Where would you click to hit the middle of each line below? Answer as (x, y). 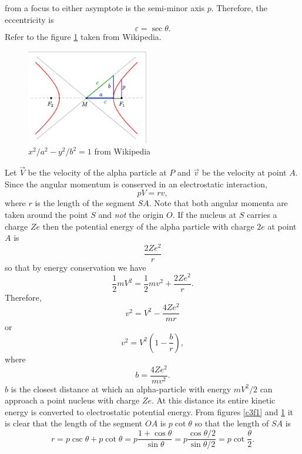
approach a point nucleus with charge (72, 400)
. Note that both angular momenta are (218, 203)
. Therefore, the (239, 8)
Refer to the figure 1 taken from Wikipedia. (83, 37)
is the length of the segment (85, 203)
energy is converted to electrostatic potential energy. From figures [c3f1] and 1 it (149, 411)
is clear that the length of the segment (74, 423)
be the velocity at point (244, 172)
